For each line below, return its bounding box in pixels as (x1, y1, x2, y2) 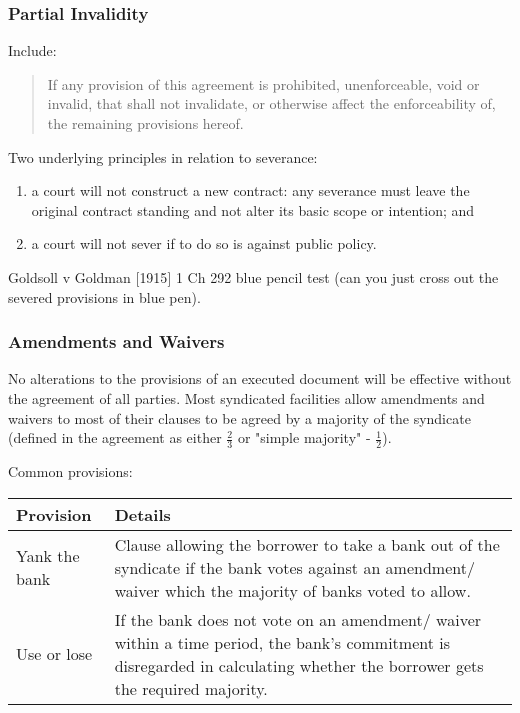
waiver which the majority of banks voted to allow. (114, 578, 471, 602)
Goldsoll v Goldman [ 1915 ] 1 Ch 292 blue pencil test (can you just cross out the (8, 266, 499, 287)
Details (114, 502, 171, 526)
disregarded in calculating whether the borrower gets (114, 653, 484, 677)
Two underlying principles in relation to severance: (8, 146, 318, 167)
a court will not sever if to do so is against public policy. (31, 233, 377, 254)
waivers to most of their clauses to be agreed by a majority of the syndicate (8, 407, 471, 428)
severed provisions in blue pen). (8, 286, 201, 307)
